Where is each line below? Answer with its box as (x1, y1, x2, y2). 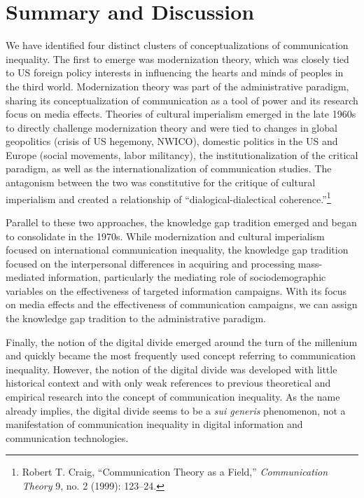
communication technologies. (6, 430, 129, 445)
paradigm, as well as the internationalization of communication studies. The (6, 161, 332, 176)
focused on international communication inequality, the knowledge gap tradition (6, 242, 349, 257)
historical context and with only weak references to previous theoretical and (6, 375, 331, 390)
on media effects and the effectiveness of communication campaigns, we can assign (6, 297, 358, 312)
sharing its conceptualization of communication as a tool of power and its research (6, 92, 358, 107)
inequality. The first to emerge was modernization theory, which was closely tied (6, 51, 349, 66)
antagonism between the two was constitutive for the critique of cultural (6, 175, 316, 190)
